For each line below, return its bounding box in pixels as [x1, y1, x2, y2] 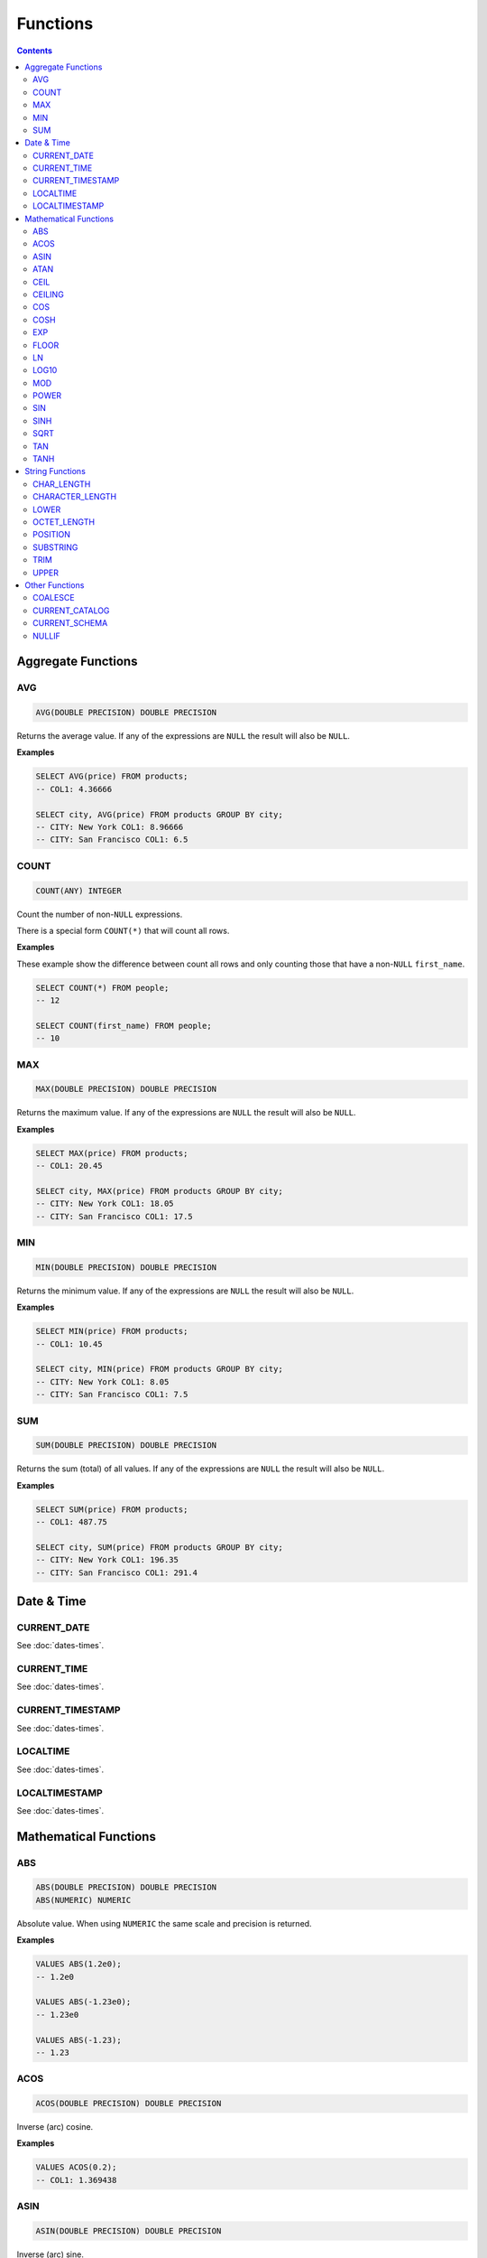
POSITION [32, 529, 71, 540]
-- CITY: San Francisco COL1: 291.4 [35, 1567, 198, 1578]
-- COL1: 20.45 [35, 1161, 103, 1171]
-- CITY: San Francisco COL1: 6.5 [35, 835, 188, 844]
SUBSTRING [32, 542, 78, 553]
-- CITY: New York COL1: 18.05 [35, 1199, 175, 1209]
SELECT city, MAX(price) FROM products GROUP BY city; [35, 1186, 283, 1196]
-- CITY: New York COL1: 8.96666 [35, 822, 184, 832]
